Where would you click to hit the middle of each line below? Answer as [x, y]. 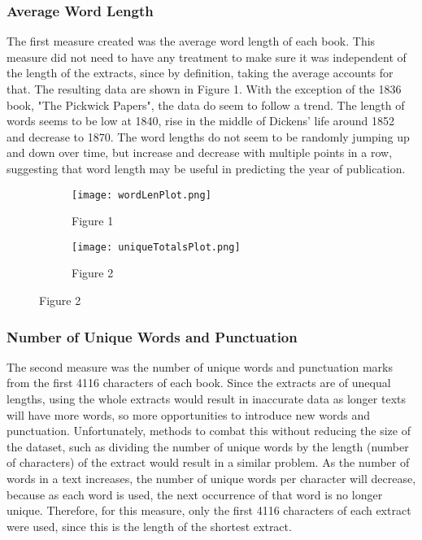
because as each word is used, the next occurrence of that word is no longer [195, 494]
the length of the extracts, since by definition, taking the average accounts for [200, 73]
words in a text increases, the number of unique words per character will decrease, [211, 479]
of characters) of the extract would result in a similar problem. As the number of [208, 462]
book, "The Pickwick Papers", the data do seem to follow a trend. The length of [206, 105]
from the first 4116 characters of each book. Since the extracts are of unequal [199, 383]
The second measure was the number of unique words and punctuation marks [200, 366]
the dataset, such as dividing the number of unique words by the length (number [208, 446]
